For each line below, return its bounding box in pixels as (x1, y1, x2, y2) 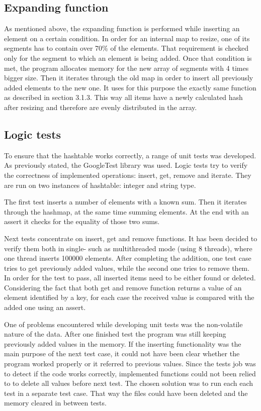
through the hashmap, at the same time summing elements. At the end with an (4, 206, 249, 217)
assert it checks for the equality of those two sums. (4, 216, 160, 227)
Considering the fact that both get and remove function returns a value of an (4, 282, 242, 292)
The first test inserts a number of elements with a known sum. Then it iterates (4, 196, 247, 207)
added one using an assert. (4, 302, 86, 313)
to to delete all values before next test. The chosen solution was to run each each (4, 378, 253, 388)
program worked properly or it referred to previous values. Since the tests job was (4, 358, 256, 369)
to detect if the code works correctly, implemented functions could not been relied (4, 368, 256, 378)
